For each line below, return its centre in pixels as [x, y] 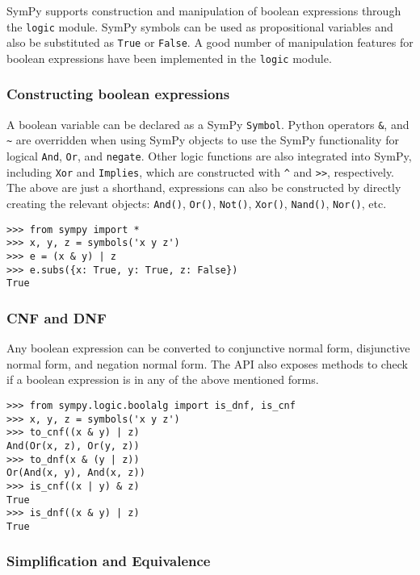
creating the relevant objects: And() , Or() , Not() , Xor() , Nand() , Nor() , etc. [197, 203]
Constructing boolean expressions [118, 94]
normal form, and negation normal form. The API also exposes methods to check [207, 363]
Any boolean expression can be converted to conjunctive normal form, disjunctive [208, 348]
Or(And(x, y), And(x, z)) [76, 473]
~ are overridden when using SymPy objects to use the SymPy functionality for [203, 140]
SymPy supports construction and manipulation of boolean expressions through [204, 10]
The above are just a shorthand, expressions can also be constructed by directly [204, 187]
